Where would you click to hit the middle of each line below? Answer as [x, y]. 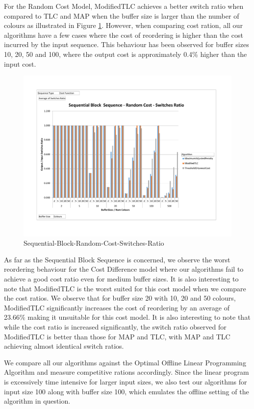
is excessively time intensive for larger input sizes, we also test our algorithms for [126, 381]
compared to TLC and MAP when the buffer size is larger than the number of [122, 15]
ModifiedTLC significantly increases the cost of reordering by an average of [117, 307]
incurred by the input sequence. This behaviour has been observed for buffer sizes [127, 44]
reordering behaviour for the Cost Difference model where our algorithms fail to [124, 269]
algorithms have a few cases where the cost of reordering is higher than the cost [124, 35]
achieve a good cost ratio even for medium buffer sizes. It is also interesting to [121, 279]
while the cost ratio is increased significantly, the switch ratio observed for [115, 327]
